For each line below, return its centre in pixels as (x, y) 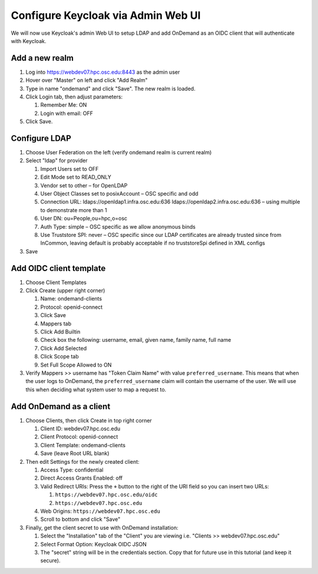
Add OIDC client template (58, 268)
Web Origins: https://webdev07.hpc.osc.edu (100, 511)
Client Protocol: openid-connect (79, 437)
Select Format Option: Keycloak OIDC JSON (94, 544)
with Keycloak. (29, 41)
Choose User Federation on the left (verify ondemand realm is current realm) (119, 153)
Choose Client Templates (56, 282)
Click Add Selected (64, 348)
